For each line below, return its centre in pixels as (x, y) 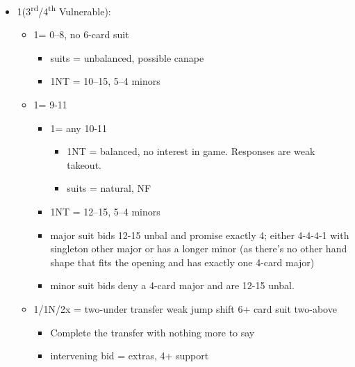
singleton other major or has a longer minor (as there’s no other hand (199, 248)
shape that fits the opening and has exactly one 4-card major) (182, 262)
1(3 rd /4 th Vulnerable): (64, 10)
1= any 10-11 (79, 128)
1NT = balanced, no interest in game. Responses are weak (191, 151)
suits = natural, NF (109, 188)
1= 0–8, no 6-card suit (81, 34)
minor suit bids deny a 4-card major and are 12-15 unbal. (172, 285)
